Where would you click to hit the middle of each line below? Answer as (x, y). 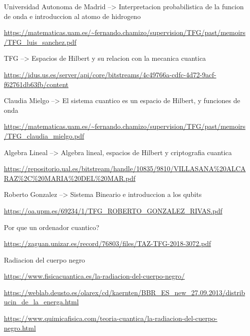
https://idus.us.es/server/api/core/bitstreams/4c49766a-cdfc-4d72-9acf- (110, 74)
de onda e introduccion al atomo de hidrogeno (72, 16)
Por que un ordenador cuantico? (52, 227)
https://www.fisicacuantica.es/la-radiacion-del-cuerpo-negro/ (94, 276)
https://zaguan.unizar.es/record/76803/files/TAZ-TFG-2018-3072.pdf (108, 243)
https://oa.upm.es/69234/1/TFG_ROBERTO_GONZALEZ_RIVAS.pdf (113, 210)
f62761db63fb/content (36, 84)
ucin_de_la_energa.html (42, 302)
